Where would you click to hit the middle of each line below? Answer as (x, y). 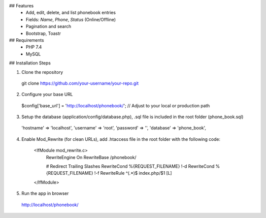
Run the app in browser (45, 193)
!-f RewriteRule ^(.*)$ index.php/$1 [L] (133, 173)
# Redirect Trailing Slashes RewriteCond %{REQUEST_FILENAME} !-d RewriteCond (130, 166)
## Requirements (27, 40)
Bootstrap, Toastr (43, 33)
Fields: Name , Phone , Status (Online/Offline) (71, 19)
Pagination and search (49, 27)
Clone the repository (42, 72)
